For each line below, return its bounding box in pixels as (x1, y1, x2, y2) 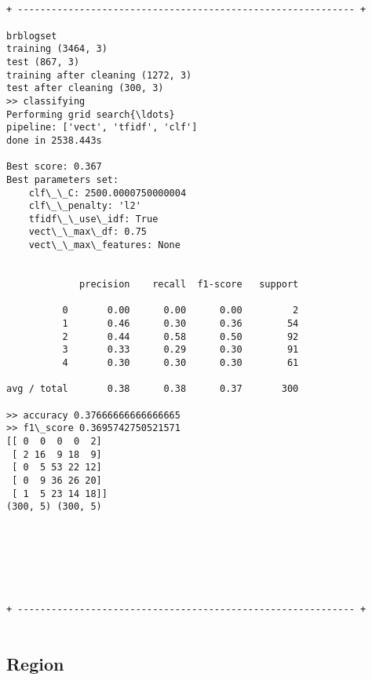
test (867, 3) (6, 56, 80, 68)
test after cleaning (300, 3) (6, 82, 164, 94)
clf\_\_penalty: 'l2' (28, 200, 141, 212)
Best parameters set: (6, 174, 119, 185)
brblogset (6, 30, 57, 42)
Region (6, 652, 64, 676)
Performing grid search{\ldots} (6, 108, 175, 120)
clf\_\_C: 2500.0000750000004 (28, 187, 187, 199)
